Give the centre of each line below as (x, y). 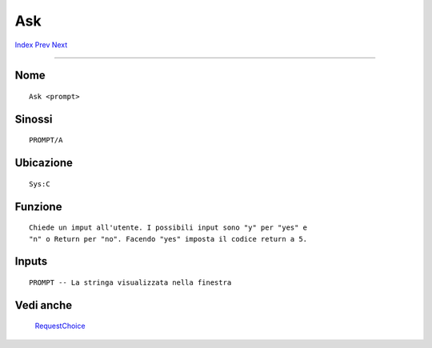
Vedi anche (44, 305)
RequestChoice (60, 326)
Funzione (38, 207)
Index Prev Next (41, 45)
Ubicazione (44, 163)
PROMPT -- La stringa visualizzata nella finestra (130, 282)
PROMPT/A (46, 140)
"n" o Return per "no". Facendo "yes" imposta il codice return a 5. (168, 239)
